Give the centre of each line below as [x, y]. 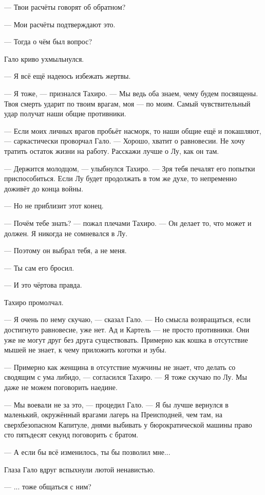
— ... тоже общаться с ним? [48, 487]
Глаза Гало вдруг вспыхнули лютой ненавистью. [80, 469]
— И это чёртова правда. [43, 285]
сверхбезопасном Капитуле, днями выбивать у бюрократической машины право [128, 424]
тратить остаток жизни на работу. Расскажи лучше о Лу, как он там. [112, 151]
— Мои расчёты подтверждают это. [60, 24]
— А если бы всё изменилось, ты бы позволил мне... [87, 452]
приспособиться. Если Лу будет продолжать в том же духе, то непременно [121, 178]
